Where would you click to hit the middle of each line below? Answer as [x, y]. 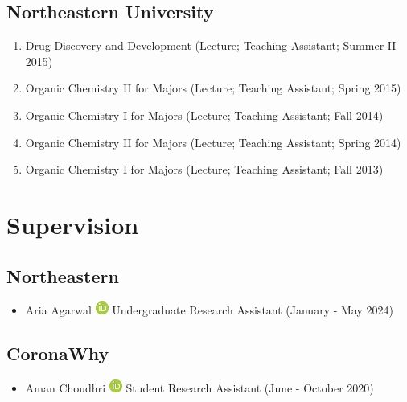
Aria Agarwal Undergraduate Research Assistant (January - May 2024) [209, 310]
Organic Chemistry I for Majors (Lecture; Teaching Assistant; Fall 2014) [204, 115]
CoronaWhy [58, 353]
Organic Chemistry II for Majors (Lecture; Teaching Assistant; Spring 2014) [213, 142]
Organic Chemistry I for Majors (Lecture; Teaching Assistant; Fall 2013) [204, 169]
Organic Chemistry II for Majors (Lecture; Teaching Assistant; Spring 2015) [213, 88]
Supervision [73, 224]
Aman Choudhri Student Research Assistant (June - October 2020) [199, 388]
